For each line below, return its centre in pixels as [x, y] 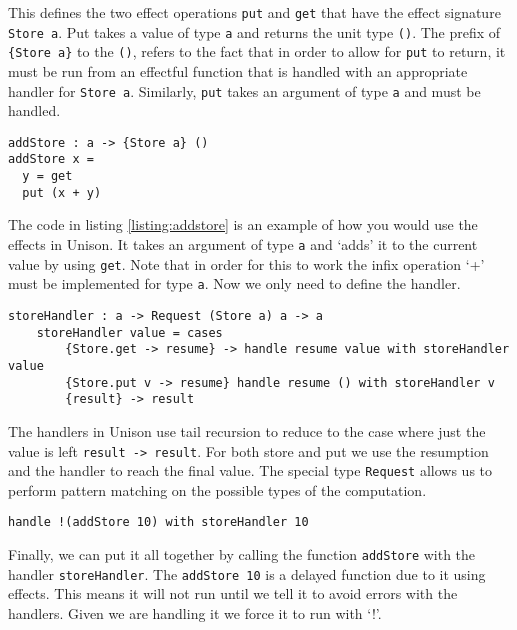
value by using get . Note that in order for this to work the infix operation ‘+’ [246, 263]
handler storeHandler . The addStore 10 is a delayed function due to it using [247, 573]
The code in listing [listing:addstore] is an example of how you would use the [243, 224]
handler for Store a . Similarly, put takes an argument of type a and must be [244, 90]
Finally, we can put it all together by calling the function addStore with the [242, 554]
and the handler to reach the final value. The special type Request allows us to [250, 470]
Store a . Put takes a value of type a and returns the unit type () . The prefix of [254, 31]
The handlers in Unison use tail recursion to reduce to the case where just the [247, 430]
